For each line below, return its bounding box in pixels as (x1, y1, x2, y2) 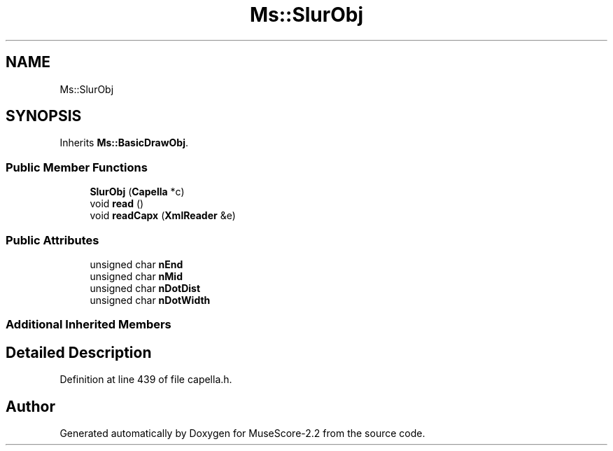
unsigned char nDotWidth (90, 293, 211, 306)
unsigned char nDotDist (90, 282, 201, 294)
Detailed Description (6, 343, 152, 361)
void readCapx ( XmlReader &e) (90, 209, 236, 222)
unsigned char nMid (90, 270, 183, 282)
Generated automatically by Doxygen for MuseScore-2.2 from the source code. (59, 427, 425, 439)
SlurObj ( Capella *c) (90, 186, 185, 198)
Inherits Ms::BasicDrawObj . (59, 137, 189, 149)
